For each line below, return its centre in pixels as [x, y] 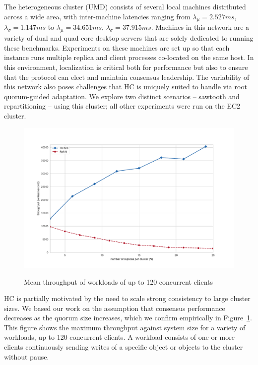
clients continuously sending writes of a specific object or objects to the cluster [124, 347]
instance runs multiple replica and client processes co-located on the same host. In [129, 57]
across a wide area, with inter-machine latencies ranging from [97, 16]
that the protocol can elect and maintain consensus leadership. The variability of [127, 77]
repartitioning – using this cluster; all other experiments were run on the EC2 [122, 106]
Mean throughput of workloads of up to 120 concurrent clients [119, 281]
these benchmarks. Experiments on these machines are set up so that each [117, 47]
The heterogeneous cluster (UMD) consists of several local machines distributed [125, 6]
